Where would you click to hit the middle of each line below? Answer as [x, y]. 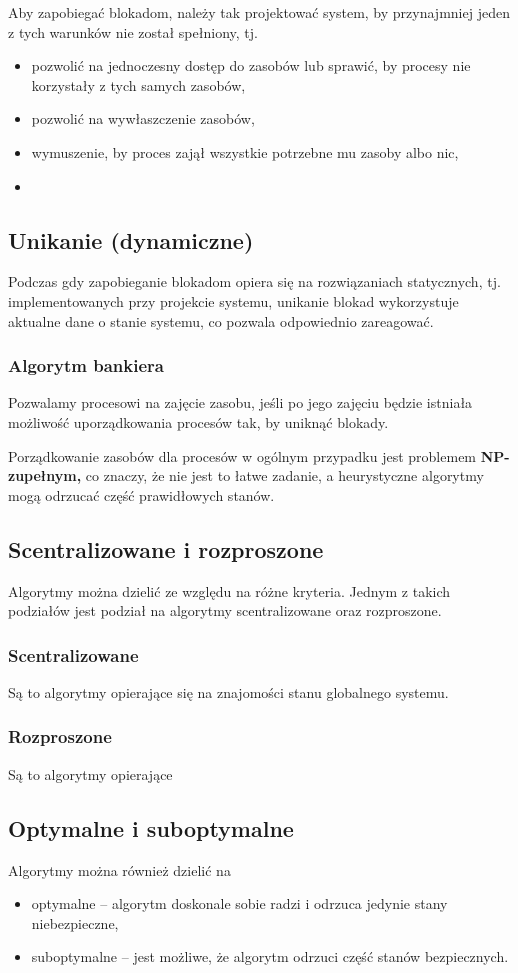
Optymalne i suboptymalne [151, 827]
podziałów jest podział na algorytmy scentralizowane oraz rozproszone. [225, 610]
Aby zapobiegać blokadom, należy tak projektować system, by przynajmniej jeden [259, 12]
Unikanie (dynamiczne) [131, 239]
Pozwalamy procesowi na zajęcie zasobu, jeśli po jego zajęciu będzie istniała [240, 402]
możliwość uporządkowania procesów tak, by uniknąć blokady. [198, 421]
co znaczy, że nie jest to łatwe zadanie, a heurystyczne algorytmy [284, 475]
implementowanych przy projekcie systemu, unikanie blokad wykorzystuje [233, 300]
